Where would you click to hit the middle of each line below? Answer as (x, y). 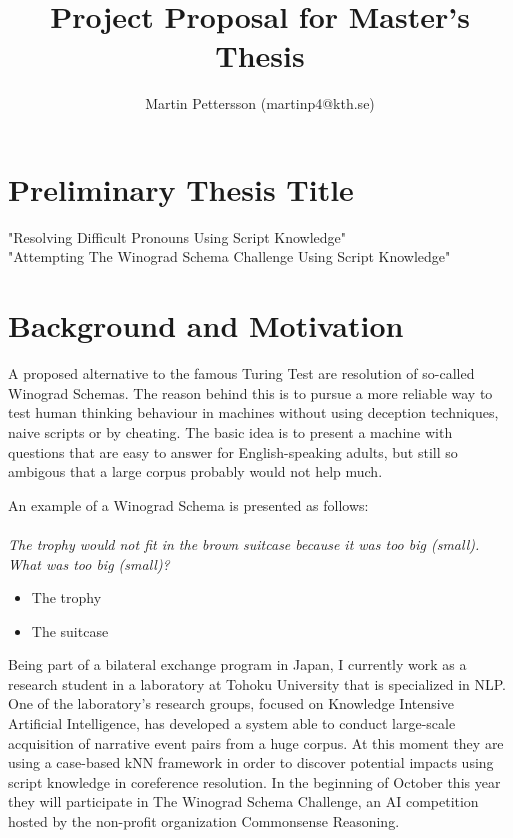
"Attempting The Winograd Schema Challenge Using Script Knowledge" (229, 256)
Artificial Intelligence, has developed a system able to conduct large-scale (232, 723)
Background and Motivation (206, 325)
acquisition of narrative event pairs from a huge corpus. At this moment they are (256, 742)
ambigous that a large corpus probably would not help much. (195, 471)
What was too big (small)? (89, 563)
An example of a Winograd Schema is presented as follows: (188, 504)
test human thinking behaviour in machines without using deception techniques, (253, 412)
